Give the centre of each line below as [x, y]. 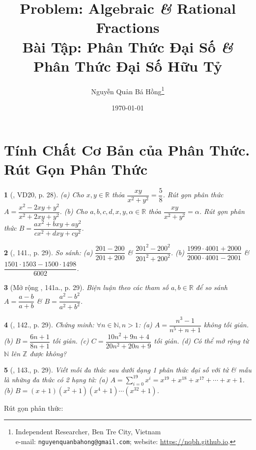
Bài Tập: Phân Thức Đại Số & [128, 47]
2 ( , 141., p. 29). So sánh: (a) [48, 252]
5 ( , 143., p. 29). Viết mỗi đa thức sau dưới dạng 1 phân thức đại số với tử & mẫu [128, 370]
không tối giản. [226, 325]
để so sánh [212, 287]
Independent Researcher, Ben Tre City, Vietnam [88, 432]
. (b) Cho [74, 211]
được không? [48, 353]
